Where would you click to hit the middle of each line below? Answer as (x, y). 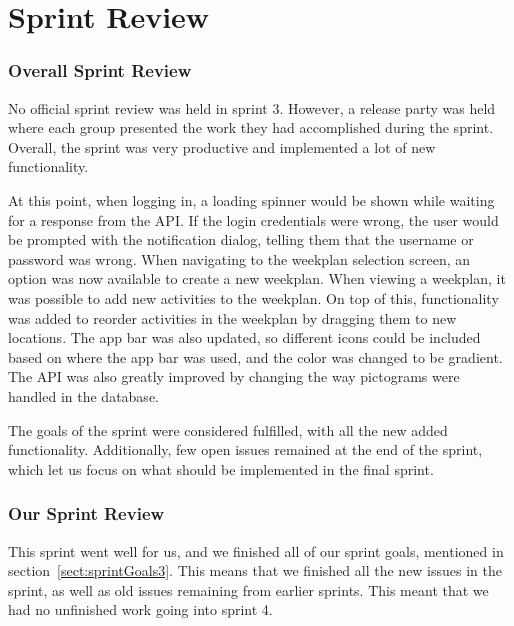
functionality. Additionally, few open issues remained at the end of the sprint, (245, 449)
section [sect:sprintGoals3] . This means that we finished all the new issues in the (255, 570)
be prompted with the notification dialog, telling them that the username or (241, 239)
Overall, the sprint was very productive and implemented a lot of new (222, 146)
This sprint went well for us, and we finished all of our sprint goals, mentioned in (256, 550)
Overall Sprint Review (100, 70)
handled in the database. (83, 395)
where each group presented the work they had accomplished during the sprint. (251, 127)
